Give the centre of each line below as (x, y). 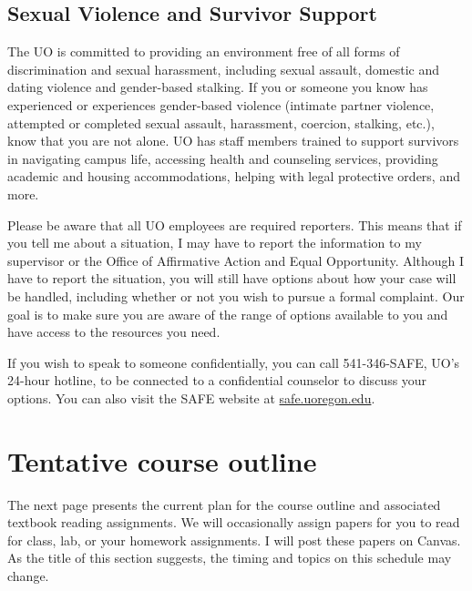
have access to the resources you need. (114, 332)
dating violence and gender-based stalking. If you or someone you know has (218, 87)
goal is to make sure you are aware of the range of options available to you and (228, 314)
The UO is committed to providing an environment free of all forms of (204, 51)
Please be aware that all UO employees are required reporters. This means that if (235, 224)
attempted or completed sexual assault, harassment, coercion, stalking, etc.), (221, 122)
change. (28, 575)
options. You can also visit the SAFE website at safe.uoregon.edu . (191, 397)
